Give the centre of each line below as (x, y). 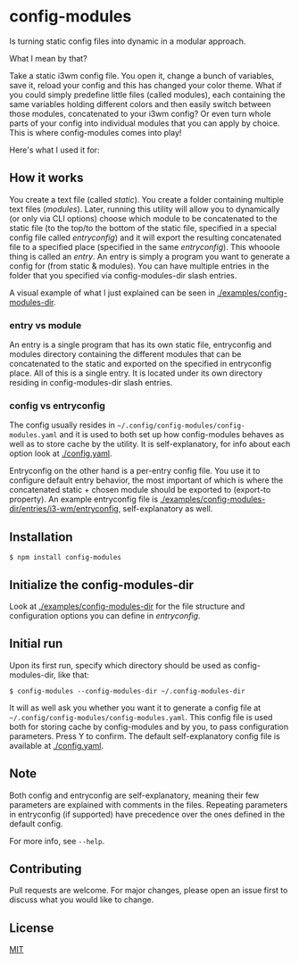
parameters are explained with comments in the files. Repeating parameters (149, 804)
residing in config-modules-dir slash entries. (91, 383)
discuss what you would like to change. (82, 900)
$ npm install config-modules (66, 558)
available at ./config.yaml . (57, 745)
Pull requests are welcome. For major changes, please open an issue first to (149, 891)
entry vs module (46, 325)
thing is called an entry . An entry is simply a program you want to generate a (149, 256)
